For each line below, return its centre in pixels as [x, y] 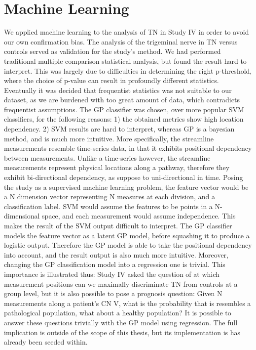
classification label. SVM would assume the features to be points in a [108, 206]
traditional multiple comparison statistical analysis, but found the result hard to [125, 61]
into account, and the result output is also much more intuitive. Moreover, [116, 254]
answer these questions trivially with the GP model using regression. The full [121, 322]
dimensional [22, 216]
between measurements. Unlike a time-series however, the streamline [107, 157]
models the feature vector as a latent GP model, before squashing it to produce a [127, 235]
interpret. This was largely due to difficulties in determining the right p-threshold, [128, 70]
